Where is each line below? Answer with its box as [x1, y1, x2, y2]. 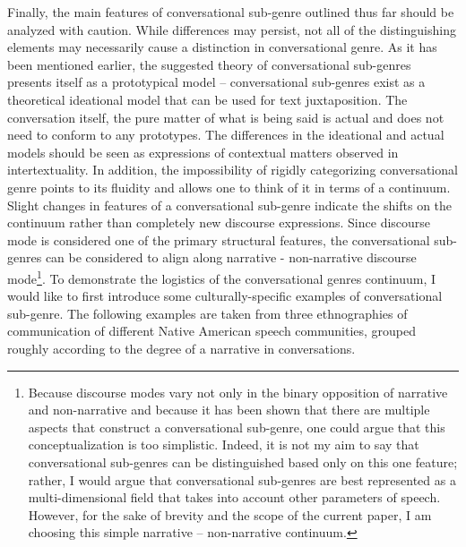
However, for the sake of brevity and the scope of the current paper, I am [28, 505, 432, 524]
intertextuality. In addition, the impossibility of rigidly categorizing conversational [7, 160, 458, 179]
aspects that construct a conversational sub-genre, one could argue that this [28, 417, 445, 436]
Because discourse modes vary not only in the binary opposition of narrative [28, 382, 448, 401]
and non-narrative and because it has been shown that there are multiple [28, 400, 430, 419]
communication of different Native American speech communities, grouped [7, 321, 417, 340]
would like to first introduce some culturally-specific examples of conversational [7, 286, 443, 305]
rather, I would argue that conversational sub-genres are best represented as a [28, 470, 456, 489]
